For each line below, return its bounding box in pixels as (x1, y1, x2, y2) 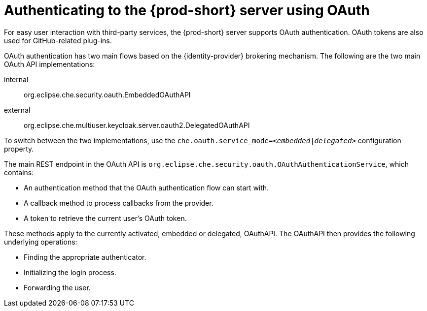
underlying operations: (4, 237, 77, 246)
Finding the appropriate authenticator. (24, 252, 146, 261)
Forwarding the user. (24, 283, 91, 292)
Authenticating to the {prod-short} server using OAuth (4, 2, 370, 19)
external (4, 105, 31, 114)
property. (4, 144, 34, 153)
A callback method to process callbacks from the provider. (24, 198, 213, 207)
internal (4, 75, 29, 84)
